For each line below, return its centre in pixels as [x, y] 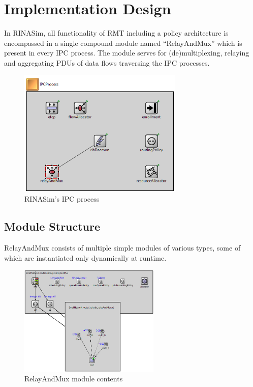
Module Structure [52, 226]
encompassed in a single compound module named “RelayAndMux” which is [123, 43]
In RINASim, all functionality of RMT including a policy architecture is [116, 33]
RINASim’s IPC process [62, 199]
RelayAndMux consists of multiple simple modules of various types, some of [122, 248]
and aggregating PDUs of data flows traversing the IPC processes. [107, 62]
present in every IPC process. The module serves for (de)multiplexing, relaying [127, 53]
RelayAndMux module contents [74, 379]
